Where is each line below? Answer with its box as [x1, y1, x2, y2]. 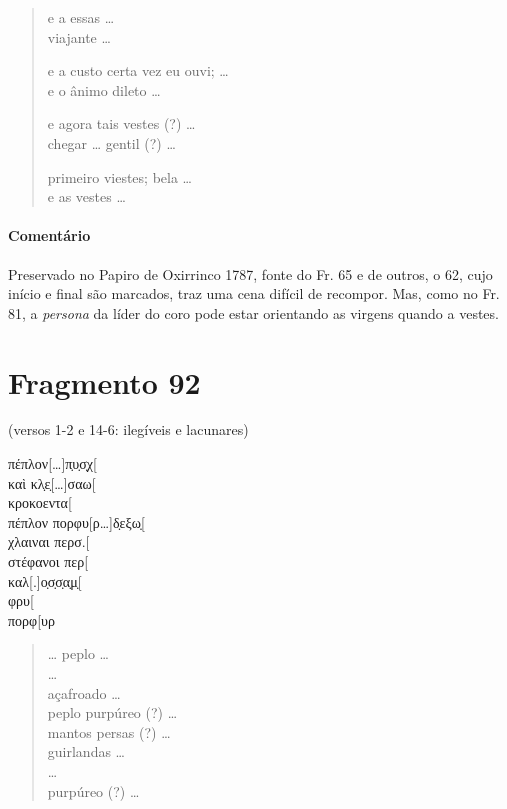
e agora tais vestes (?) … [47, 113, 196, 134]
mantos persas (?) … [47, 721, 171, 742]
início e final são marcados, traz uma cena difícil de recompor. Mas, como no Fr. [8, 283, 500, 304]
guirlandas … [47, 741, 125, 762]
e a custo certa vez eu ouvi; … [47, 60, 229, 81]
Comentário [8, 225, 91, 246]
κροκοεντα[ [8, 492, 72, 513]
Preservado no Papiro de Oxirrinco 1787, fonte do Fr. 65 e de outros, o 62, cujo [8, 263, 493, 284]
